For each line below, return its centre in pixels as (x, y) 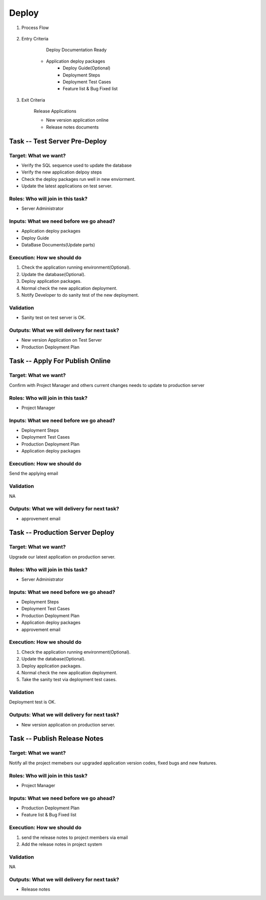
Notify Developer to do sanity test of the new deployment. (80, 295)
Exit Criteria (33, 100)
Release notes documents (72, 127)
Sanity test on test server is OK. (53, 317)
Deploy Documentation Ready (76, 50)
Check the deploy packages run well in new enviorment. (78, 179)
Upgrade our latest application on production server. (62, 556)
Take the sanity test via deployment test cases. (69, 680)
